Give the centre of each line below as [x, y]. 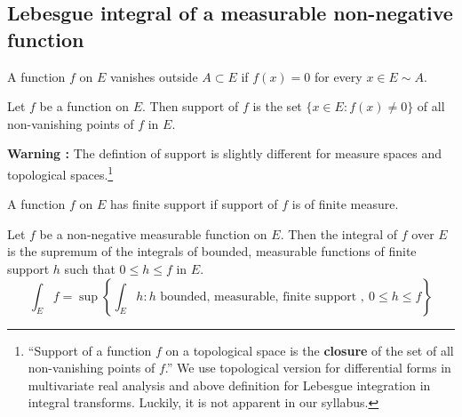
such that [90, 269]
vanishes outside [154, 76]
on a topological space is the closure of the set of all [310, 350]
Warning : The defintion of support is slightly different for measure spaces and [225, 153]
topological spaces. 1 [60, 172]
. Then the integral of [339, 233]
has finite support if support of [194, 204]
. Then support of [190, 106]
